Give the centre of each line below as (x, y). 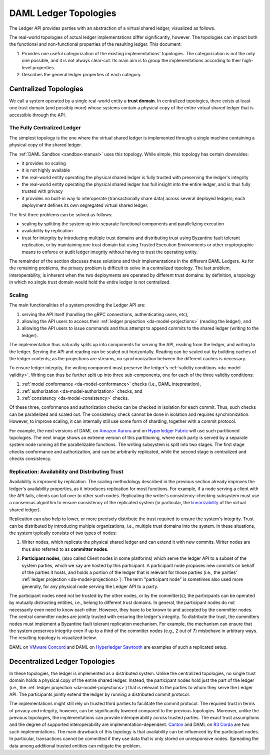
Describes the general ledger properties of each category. (82, 74)
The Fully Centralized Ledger (45, 128)
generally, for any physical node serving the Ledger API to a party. (90, 586)
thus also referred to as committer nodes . (65, 549)
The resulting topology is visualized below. (53, 638)
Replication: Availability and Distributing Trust (66, 472)
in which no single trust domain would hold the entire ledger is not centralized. (90, 282)
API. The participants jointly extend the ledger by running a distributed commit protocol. (99, 694)
